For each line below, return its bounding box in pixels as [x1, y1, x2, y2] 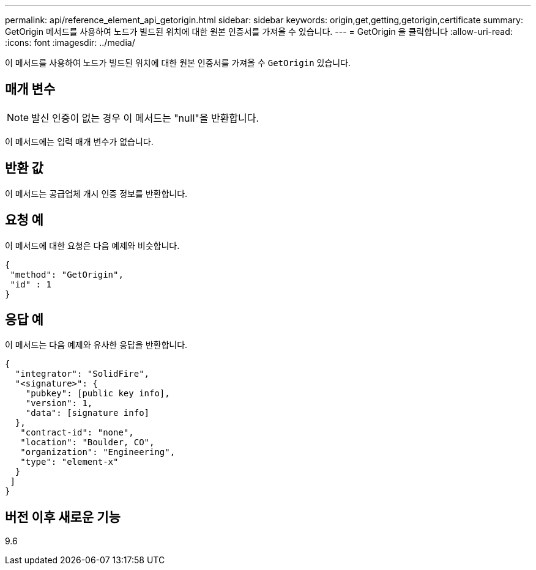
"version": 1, [25, 398, 93, 409]
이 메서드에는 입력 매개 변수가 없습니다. [5, 136, 154, 147]
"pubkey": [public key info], [25, 388, 170, 399]
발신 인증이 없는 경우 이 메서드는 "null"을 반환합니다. [31, 111, 259, 124]
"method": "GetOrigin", [10, 269, 124, 279]
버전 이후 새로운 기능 [5, 509, 121, 525]
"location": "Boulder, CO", [20, 437, 155, 448]
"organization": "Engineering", [20, 447, 176, 457]
